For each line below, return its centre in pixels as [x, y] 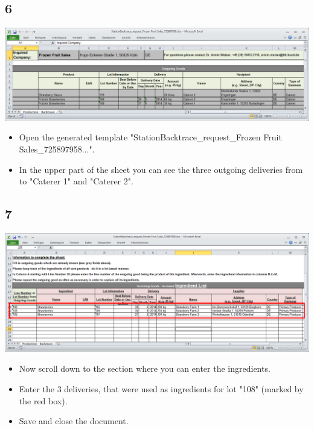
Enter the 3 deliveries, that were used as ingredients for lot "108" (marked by [161, 389]
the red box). [43, 400]
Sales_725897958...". [57, 149]
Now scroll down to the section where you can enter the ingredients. [145, 368]
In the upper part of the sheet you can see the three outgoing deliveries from [161, 169]
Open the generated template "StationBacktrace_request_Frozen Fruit [150, 137]
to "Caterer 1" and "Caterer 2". [76, 181]
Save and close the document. [74, 421]
